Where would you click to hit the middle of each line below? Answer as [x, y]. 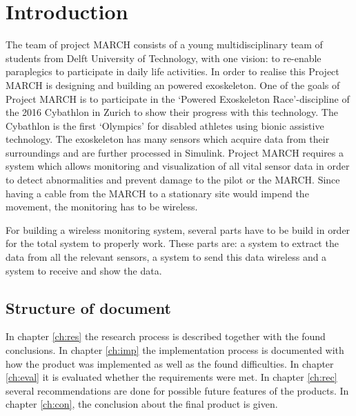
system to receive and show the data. [84, 270]
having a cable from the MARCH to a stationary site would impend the [157, 193]
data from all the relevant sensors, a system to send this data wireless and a [166, 257]
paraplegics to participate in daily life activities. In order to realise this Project [172, 71]
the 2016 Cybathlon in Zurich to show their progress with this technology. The [172, 112]
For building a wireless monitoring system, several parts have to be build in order [178, 229]
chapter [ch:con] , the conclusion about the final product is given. [142, 404]
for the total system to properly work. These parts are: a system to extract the [172, 243]
